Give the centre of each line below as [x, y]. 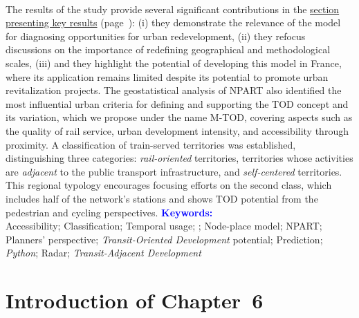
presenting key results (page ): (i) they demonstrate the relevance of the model [173, 22]
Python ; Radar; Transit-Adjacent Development [103, 253]
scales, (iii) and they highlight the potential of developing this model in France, [174, 63]
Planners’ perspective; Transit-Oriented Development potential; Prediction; [164, 239]
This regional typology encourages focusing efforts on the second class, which [169, 185]
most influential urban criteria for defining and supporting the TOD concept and [177, 103]
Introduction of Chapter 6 [135, 300]
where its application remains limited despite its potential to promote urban [167, 76]
